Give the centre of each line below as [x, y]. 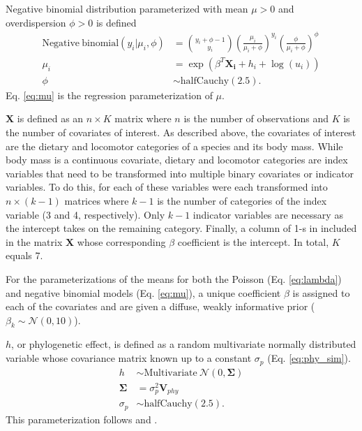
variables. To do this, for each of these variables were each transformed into [167, 187]
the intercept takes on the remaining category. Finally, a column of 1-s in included [181, 228]
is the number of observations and [256, 118]
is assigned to [321, 292]
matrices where [97, 200]
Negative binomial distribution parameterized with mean [127, 8]
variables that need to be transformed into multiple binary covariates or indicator [180, 173]
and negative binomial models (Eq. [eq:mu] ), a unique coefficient [143, 292]
